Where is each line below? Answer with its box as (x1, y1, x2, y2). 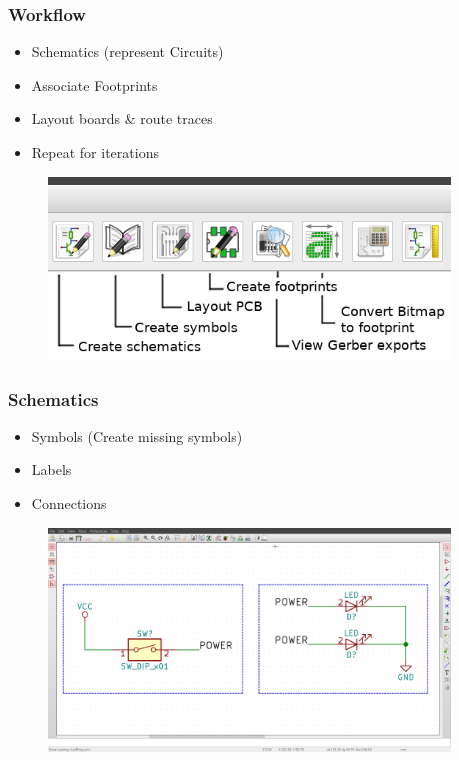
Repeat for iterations (31, 142, 159, 162)
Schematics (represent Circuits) (31, 41, 224, 62)
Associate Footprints (31, 74, 158, 95)
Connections (31, 493, 107, 514)
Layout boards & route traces (31, 108, 213, 129)
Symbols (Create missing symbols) (31, 425, 243, 446)
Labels (31, 459, 72, 480)
